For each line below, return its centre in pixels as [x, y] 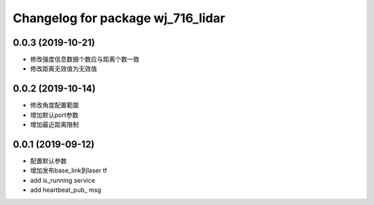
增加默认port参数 [54, 115]
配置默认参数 [48, 161]
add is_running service [63, 180]
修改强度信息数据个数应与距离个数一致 [85, 60]
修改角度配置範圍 [54, 105]
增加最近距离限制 [54, 125]
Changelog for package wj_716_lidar [119, 18]
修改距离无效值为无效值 [63, 69]
